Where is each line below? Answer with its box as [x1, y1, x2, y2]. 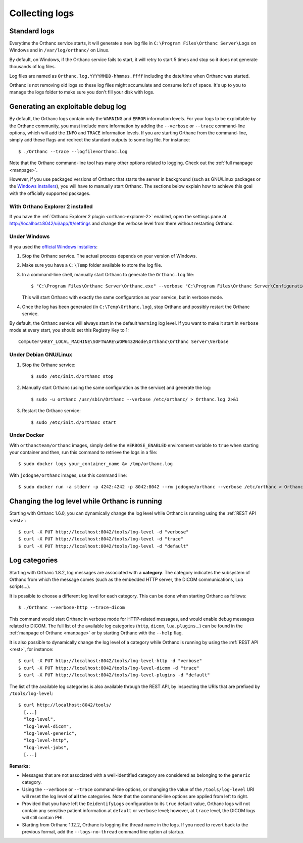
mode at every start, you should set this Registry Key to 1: [9, 327, 129, 333]
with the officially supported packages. [9, 190, 91, 196]
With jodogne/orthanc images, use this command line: [9, 472, 127, 478]
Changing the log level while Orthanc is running [9, 497, 163, 506]
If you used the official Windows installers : [9, 243, 98, 250]
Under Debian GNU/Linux [9, 351, 73, 358]
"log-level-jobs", [23, 745, 69, 750]
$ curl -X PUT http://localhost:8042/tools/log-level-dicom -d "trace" [18, 665, 199, 671]
